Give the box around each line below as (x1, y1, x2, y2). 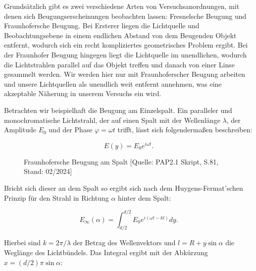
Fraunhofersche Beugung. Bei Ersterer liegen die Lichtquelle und (4, 20, 200, 31)
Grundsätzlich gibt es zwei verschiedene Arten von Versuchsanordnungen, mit (4, 1, 240, 11)
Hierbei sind (4, 237, 41, 248)
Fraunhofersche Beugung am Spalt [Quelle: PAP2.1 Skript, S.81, (24, 156, 219, 166)
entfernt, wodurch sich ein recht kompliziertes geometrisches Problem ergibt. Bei (4, 40, 248, 50)
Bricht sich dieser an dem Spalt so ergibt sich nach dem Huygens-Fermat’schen (4, 182, 243, 193)
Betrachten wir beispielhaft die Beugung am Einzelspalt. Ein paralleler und (4, 105, 232, 115)
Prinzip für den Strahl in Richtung (4, 192, 109, 203)
